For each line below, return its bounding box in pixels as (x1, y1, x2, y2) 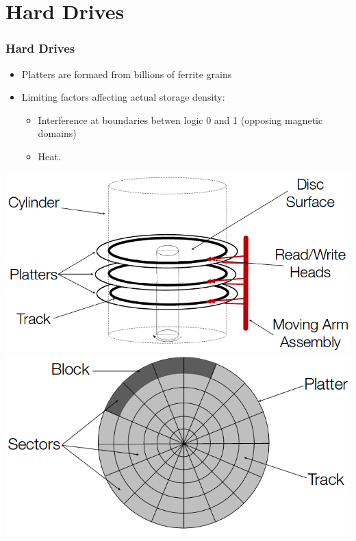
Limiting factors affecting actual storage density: (21, 90, 225, 104)
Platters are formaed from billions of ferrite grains (21, 66, 232, 81)
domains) (38, 126, 77, 140)
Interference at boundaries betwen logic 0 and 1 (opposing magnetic (38, 112, 323, 127)
